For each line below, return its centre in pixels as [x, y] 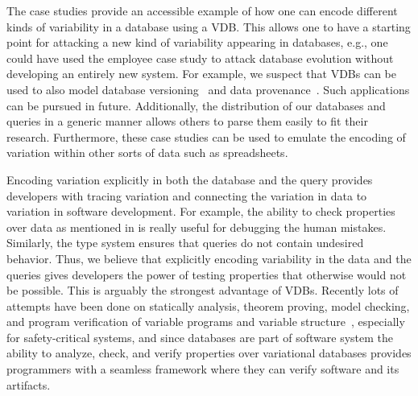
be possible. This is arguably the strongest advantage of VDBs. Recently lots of [203, 290]
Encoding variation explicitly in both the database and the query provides [190, 179]
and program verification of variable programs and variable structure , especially [206, 322]
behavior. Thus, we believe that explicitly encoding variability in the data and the [209, 258]
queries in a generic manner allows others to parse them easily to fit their [187, 121]
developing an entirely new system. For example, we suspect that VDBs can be [201, 74]
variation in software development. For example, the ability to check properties [201, 211]
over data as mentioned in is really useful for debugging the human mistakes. [197, 227]
